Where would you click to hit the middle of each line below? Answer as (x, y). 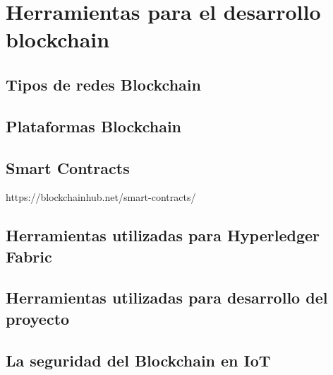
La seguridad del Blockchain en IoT (138, 360)
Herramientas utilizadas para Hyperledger (163, 235)
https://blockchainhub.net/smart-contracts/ (101, 197)
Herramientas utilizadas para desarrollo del (167, 298)
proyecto (38, 318)
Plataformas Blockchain (93, 126)
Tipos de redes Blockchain (103, 84)
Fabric (29, 256)
